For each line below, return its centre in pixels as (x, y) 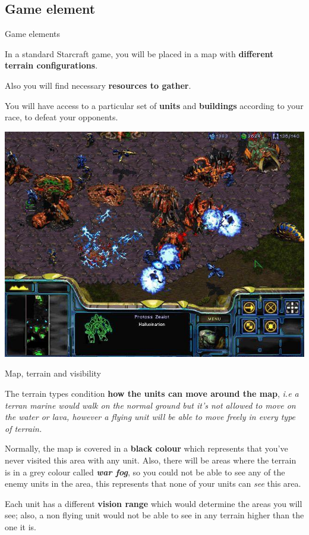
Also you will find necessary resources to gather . (98, 85)
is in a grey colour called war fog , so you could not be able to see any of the (145, 472)
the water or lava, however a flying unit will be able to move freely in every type (150, 417)
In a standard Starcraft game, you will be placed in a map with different (139, 53)
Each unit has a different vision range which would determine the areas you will (154, 503)
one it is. (21, 526)
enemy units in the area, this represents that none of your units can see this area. (153, 483)
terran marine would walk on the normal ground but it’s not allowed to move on (150, 405)
